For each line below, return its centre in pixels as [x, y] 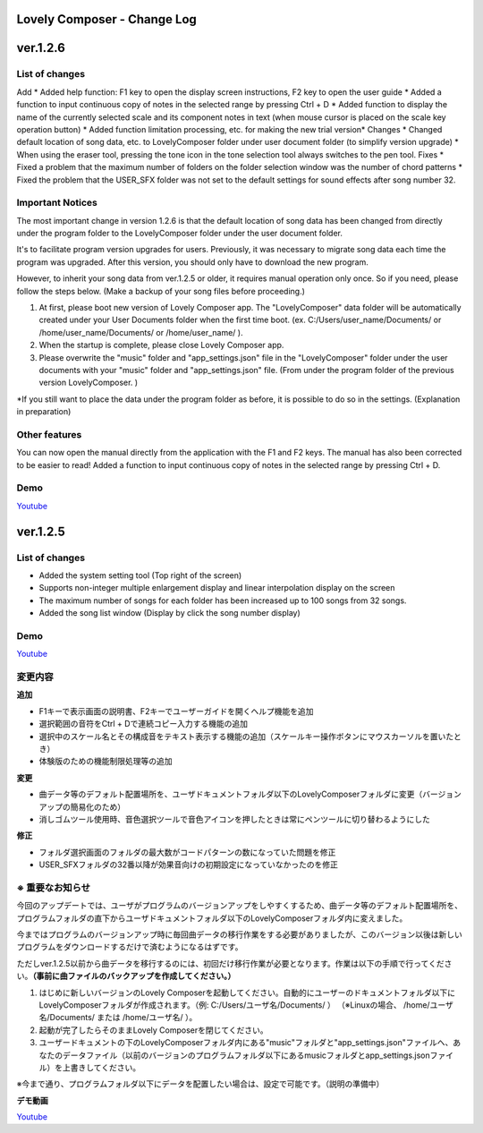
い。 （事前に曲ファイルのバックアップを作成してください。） [126, 976]
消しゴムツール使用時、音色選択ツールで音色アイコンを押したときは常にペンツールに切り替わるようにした [235, 819]
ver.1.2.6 [41, 48]
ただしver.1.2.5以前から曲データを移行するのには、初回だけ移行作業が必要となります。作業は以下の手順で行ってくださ [234, 963]
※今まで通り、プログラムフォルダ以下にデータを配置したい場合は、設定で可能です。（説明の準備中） [200, 1084]
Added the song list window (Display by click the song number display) [170, 613]
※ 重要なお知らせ [54, 888]
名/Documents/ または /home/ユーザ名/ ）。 [118, 1018]
